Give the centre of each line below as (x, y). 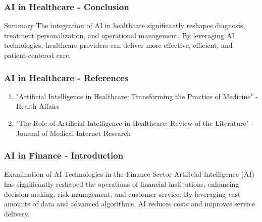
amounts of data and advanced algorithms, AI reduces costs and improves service (130, 204)
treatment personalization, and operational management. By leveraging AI (119, 35)
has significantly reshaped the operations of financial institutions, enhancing (122, 184)
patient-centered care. (38, 55)
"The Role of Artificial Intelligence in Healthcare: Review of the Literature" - (135, 123)
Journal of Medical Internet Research (73, 133)
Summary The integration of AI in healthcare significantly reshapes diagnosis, (125, 25)
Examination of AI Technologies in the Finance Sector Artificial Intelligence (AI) (129, 174)
